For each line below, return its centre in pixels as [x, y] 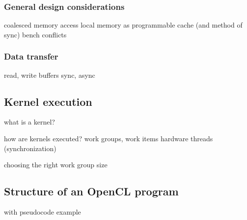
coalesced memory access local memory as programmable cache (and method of [123, 25]
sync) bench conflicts [35, 34]
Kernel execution [48, 101]
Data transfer [31, 56]
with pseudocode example [42, 212]
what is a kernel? [29, 122]
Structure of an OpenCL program [91, 191]
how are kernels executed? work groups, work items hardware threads [109, 139]
